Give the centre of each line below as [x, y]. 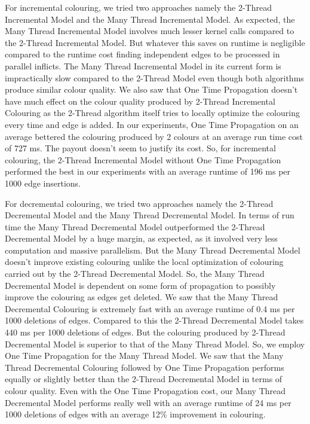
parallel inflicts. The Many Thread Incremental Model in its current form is [143, 65]
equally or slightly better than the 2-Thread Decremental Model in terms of [144, 379]
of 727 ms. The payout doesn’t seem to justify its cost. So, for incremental [140, 148]
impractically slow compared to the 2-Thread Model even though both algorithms [154, 77]
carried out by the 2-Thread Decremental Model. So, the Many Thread [135, 274]
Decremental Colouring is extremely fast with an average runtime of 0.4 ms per [150, 308]
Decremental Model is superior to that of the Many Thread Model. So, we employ [155, 344]
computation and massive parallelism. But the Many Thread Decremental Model [153, 250]
